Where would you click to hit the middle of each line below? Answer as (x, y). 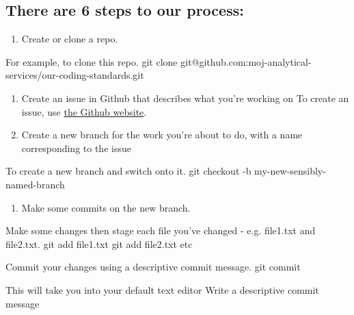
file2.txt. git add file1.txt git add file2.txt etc (99, 243)
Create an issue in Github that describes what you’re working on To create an (185, 98)
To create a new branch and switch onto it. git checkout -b (128, 171)
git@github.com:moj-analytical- (246, 61)
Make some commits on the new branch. (106, 207)
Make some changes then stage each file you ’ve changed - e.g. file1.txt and (161, 230)
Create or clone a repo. (70, 39)
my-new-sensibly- (290, 171)
